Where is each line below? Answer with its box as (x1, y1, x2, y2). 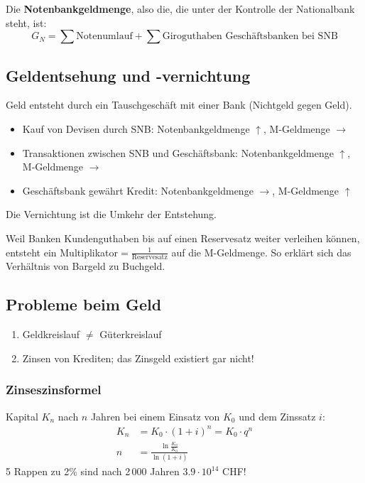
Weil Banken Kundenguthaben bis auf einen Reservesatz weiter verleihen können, (6, 230, 360, 245)
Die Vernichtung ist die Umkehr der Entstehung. (6, 207, 217, 222)
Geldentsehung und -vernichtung (6, 64, 251, 86)
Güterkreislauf (99, 327, 162, 342)
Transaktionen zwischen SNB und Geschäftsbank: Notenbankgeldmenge (22, 145, 334, 160)
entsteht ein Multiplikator (6, 244, 119, 259)
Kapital (6, 408, 38, 423)
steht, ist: (6, 15, 47, 30)
